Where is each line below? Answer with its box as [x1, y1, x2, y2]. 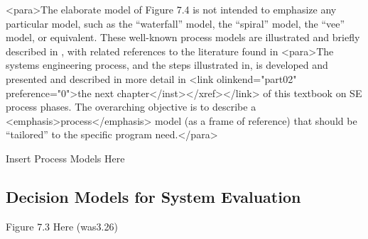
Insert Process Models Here [6, 150, 125, 165]
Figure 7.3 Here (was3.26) [6, 218, 118, 233]
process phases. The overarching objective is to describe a [6, 99, 256, 114]
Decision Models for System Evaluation [6, 185, 301, 207]
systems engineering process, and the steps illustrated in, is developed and [6, 57, 328, 72]
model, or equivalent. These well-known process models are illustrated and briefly [6, 30, 360, 45]
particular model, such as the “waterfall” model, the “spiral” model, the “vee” [6, 16, 345, 30]
